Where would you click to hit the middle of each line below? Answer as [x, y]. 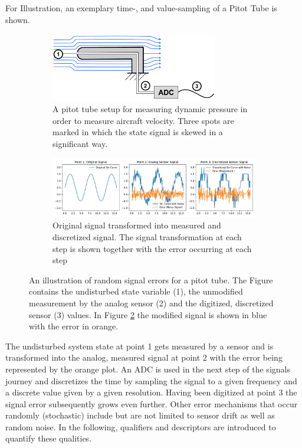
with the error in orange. [74, 326]
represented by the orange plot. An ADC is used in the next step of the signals [148, 369]
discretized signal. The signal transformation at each [147, 236]
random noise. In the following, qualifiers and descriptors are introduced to [141, 426]
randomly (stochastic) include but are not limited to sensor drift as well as [140, 415]
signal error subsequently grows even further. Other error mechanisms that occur [152, 403]
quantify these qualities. [49, 438]
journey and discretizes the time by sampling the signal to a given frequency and [151, 380]
